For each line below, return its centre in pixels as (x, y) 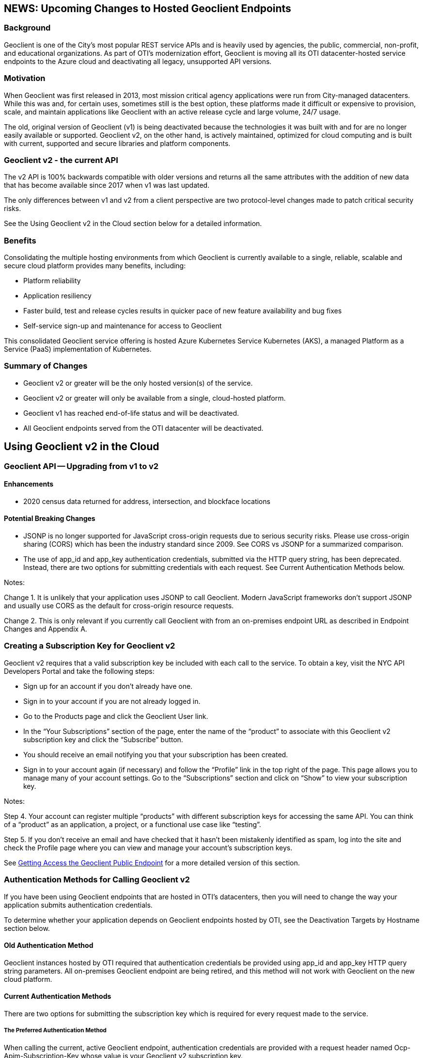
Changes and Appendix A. (46, 629)
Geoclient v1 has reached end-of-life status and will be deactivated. (131, 413)
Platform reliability (52, 281)
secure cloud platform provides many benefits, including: (95, 266)
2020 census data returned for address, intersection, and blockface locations (147, 501)
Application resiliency (57, 296)
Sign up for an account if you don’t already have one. (108, 686)
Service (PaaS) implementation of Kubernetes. (78, 349)
